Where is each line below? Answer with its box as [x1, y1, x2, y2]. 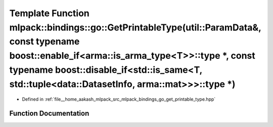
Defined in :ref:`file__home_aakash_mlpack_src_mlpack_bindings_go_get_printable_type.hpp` [22, 96, 216, 102]
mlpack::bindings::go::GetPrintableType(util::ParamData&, [9, 22, 261, 33]
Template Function [9, 8, 89, 19]
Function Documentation [9, 109, 89, 118]
